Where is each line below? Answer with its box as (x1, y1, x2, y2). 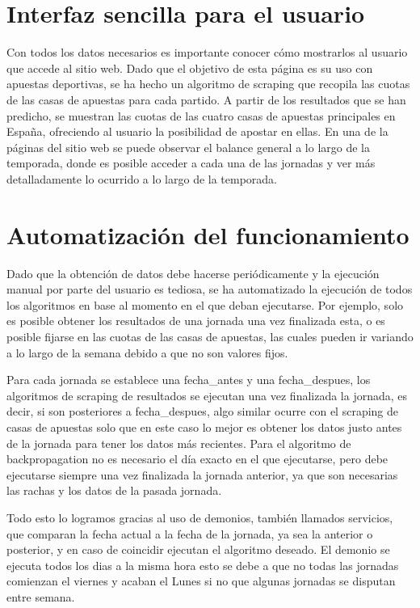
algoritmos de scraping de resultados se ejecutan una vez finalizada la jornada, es (6, 386, 408, 403)
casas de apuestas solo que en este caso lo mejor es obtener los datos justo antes (6, 418, 402, 435)
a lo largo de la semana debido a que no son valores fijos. (6, 344, 288, 361)
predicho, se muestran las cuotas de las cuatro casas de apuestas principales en (6, 107, 396, 124)
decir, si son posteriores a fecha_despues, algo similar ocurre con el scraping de (6, 403, 399, 420)
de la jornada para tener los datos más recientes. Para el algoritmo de (6, 434, 351, 451)
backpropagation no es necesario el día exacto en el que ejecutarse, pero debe (6, 450, 388, 467)
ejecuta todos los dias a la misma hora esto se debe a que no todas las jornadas (6, 556, 399, 573)
